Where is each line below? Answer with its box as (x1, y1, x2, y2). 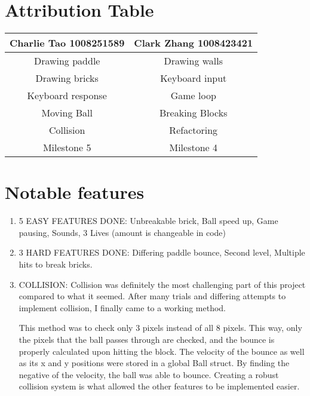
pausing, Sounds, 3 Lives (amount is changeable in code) (19, 226, 226, 238)
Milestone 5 (42, 140, 91, 155)
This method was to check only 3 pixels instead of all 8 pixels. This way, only (19, 321, 302, 334)
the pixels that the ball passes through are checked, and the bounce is (19, 333, 275, 345)
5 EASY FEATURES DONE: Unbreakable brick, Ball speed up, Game (19, 214, 278, 227)
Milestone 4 (169, 140, 217, 155)
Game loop (170, 88, 216, 103)
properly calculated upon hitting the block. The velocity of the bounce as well (19, 345, 305, 357)
